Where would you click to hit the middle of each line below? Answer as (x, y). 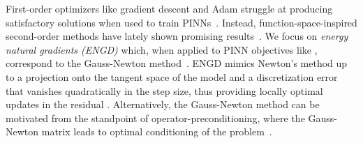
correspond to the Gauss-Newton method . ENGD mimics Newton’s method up (177, 63)
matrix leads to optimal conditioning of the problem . (157, 131)
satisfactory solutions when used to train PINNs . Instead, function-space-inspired (181, 22)
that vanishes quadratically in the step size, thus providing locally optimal (164, 90)
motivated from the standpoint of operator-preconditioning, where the (155, 118)
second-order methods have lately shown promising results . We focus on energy (177, 36)
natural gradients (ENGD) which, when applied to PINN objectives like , (162, 49)
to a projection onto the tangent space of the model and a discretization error (172, 76)
